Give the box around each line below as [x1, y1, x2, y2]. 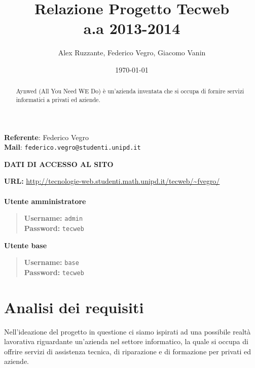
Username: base [24, 257, 79, 267]
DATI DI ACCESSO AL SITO [4, 158, 114, 169]
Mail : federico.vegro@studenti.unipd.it [4, 142, 141, 152]
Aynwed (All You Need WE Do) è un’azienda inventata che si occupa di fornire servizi [16, 87, 244, 95]
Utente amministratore [4, 195, 86, 206]
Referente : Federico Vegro [4, 131, 89, 142]
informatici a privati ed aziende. [16, 95, 100, 104]
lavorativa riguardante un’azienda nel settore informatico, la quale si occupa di [4, 336, 248, 347]
